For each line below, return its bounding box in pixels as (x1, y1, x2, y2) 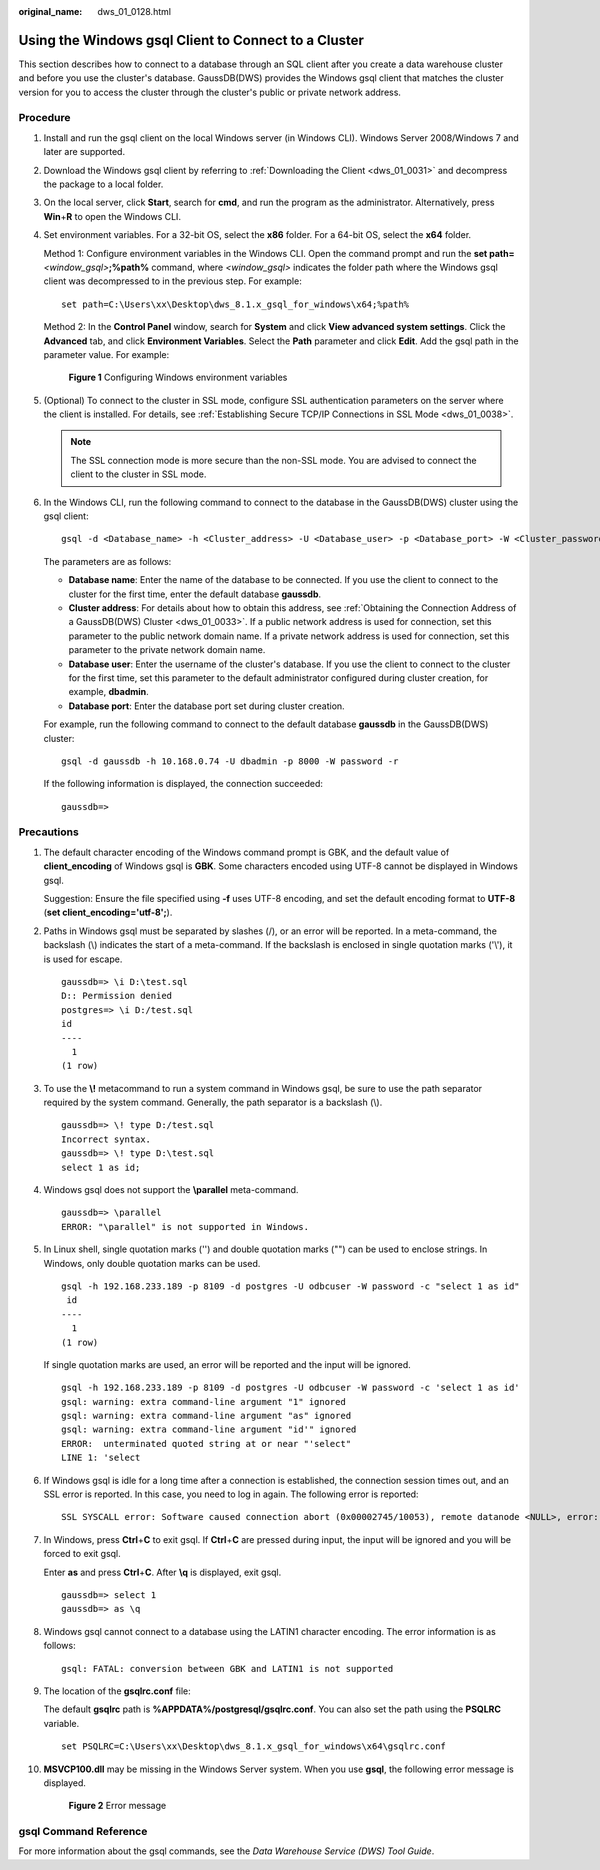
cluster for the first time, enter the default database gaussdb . (68, 588, 322, 600)
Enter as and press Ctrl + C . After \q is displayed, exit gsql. (43, 1566, 282, 1578)
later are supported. (43, 146, 125, 158)
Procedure (18, 111, 71, 125)
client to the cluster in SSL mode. (70, 468, 207, 480)
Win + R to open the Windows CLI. (43, 210, 182, 222)
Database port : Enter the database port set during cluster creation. (68, 700, 345, 712)
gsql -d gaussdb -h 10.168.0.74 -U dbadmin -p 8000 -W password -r (61, 755, 399, 767)
